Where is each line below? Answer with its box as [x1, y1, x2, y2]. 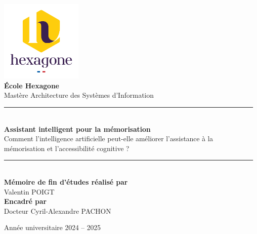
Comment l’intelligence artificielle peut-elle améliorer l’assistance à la [4, 133, 214, 144]
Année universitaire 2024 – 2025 [4, 222, 101, 233]
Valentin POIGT [4, 186, 55, 196]
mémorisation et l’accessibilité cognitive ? [4, 143, 129, 153]
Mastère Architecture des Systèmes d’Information [4, 90, 154, 100]
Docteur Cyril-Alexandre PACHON [4, 205, 111, 216]
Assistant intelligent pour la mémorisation [4, 123, 151, 134]
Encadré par [4, 196, 47, 206]
